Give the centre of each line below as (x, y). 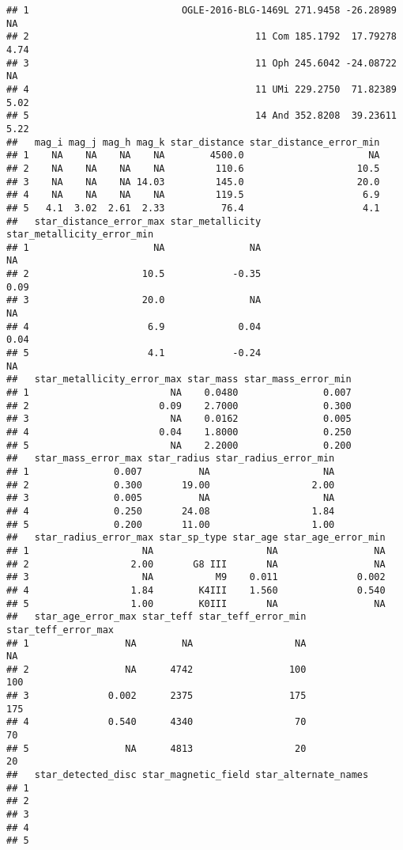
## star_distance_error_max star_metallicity (134, 221)
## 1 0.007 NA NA (171, 471)
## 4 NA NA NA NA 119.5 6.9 (193, 195)
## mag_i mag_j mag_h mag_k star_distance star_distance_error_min (193, 142)
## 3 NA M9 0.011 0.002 (196, 577)
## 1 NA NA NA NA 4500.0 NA (193, 156)
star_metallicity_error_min (80, 235)
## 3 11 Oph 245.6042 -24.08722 (201, 63)
